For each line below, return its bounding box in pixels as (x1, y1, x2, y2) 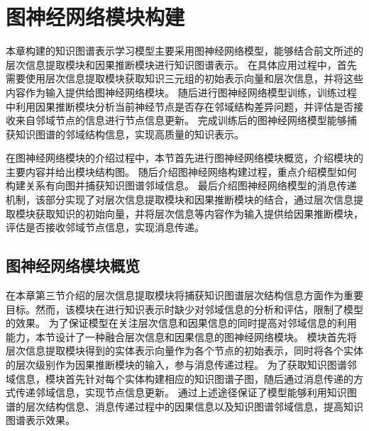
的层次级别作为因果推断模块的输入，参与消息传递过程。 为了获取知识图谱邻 (6, 357, 357, 372)
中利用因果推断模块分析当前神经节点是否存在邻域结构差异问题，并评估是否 (6, 99, 353, 113)
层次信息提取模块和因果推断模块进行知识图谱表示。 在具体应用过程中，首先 (6, 57, 357, 72)
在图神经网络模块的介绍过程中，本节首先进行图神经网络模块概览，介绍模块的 (6, 150, 363, 165)
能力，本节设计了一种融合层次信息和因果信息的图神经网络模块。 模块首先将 (6, 329, 357, 344)
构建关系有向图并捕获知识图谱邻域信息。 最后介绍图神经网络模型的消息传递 (6, 178, 357, 193)
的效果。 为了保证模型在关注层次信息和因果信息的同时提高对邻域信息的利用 (6, 315, 357, 330)
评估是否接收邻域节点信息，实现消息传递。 (6, 220, 204, 235)
